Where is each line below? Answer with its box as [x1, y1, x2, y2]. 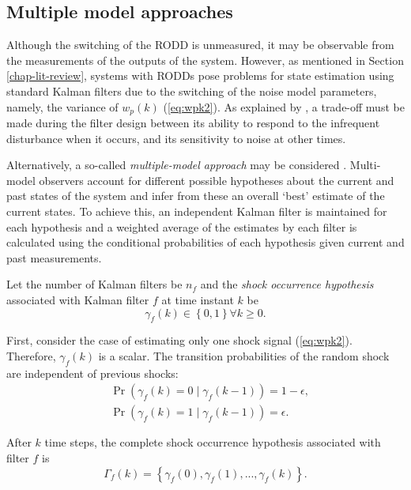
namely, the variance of [6, 98, 119, 115]
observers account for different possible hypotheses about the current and [39, 171, 394, 188]
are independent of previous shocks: [6, 364, 179, 381]
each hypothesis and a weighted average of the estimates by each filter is [6, 218, 357, 235]
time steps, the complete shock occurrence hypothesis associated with [44, 434, 381, 450]
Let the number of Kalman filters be [6, 276, 183, 292]
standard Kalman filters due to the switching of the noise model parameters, [6, 82, 377, 99]
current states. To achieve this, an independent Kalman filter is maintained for [6, 203, 387, 219]
